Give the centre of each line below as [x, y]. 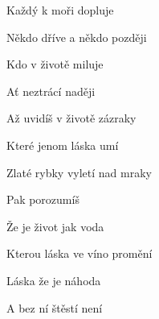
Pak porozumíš [43, 199]
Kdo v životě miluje [55, 64]
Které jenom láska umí [63, 145]
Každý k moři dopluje [60, 10]
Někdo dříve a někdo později [77, 37]
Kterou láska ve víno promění [79, 253]
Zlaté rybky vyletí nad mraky [79, 172]
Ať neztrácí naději [51, 91]
